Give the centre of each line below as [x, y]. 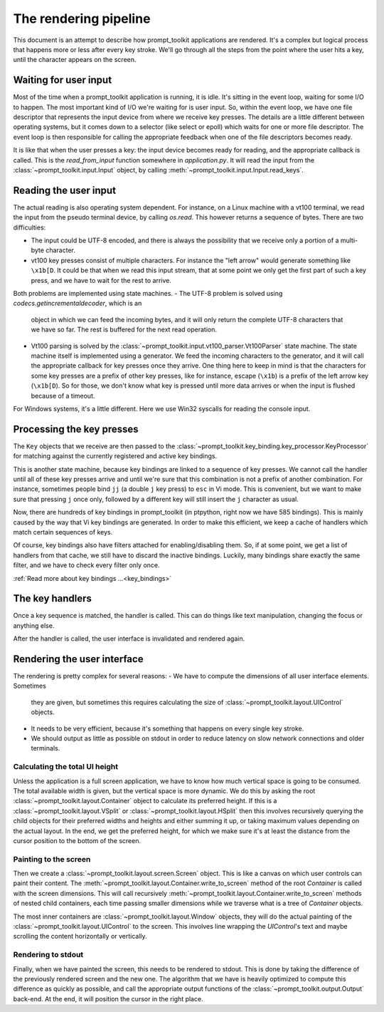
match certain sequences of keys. [63, 532]
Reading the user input [65, 190]
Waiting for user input [63, 80]
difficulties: [30, 227]
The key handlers [53, 599]
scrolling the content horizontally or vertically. [80, 936]
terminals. [46, 748]
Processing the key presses [76, 429]
